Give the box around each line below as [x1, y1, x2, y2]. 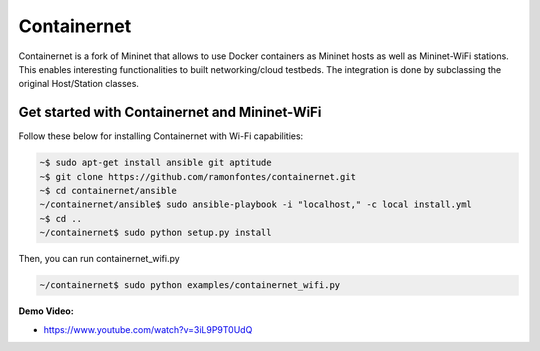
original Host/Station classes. [18, 78, 140, 90]
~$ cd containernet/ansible [39, 185, 177, 196]
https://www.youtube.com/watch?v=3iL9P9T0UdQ [43, 323, 253, 335]
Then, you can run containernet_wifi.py [18, 253, 180, 265]
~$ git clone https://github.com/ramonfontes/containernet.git [39, 171, 357, 182]
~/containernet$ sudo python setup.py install [39, 227, 272, 239]
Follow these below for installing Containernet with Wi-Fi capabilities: [18, 130, 304, 142]
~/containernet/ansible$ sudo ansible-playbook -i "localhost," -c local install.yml [39, 199, 472, 210]
